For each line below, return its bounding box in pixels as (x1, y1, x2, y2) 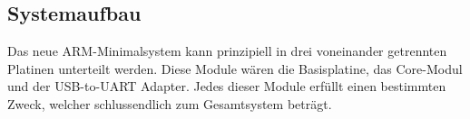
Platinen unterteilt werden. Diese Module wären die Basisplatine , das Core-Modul (7, 59, 463, 78)
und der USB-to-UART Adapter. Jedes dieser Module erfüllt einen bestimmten (7, 77, 446, 96)
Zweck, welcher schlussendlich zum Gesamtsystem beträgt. (7, 94, 332, 113)
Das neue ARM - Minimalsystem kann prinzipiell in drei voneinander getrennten (7, 41, 447, 60)
